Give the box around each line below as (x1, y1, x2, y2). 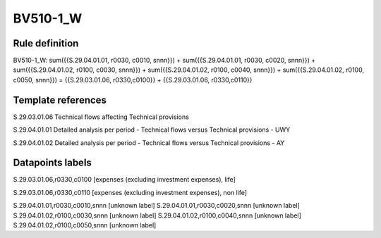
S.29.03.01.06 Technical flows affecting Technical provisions (13, 113, 190, 121)
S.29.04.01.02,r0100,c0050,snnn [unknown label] (13, 221, 157, 229)
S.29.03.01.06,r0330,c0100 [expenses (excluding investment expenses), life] (13, 175, 236, 184)
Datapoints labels (13, 157, 92, 169)
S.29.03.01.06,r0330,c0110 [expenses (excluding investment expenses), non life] (13, 188, 247, 196)
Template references (13, 94, 107, 106)
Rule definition (13, 37, 79, 49)
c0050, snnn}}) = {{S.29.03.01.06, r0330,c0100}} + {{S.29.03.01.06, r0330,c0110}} (13, 75, 253, 84)
